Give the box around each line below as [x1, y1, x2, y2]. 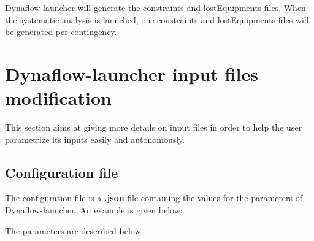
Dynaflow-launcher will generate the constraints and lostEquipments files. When [5, 1, 306, 13]
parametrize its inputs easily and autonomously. [5, 132, 185, 145]
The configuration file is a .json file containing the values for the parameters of [5, 191, 303, 204]
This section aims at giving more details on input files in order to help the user [5, 121, 302, 134]
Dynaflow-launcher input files [5, 61, 258, 86]
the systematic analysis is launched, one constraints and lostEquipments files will [5, 13, 309, 26]
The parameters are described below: [5, 224, 144, 237]
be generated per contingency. [5, 25, 117, 38]
